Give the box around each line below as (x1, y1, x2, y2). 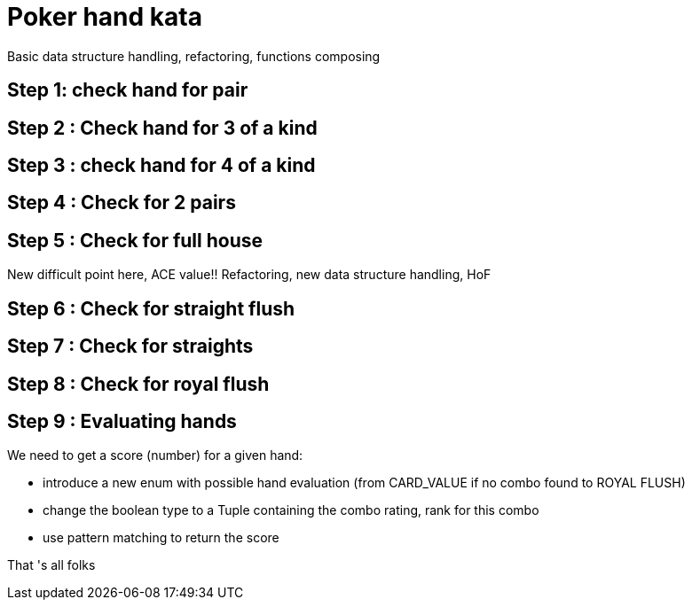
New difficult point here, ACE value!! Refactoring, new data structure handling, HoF (7, 267, 491, 283)
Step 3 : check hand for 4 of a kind (7, 154, 316, 177)
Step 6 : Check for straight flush (7, 297, 295, 320)
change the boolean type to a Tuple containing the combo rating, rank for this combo (43, 502, 539, 518)
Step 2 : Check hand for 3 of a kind (7, 116, 318, 139)
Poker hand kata (7, 2, 202, 32)
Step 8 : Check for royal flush (7, 372, 270, 395)
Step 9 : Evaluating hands (7, 409, 237, 432)
